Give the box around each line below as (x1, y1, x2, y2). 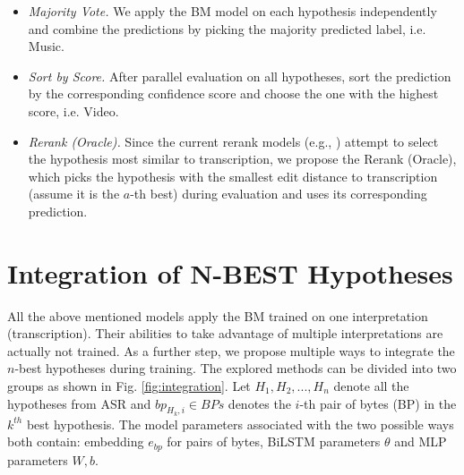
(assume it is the (28, 184, 120, 203)
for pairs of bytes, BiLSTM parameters (167, 432, 381, 451)
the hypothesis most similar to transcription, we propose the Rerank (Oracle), (28, 149, 457, 168)
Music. (28, 37, 64, 55)
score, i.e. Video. (28, 101, 119, 120)
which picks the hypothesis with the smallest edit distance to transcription (28, 166, 438, 185)
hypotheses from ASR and (7, 394, 151, 412)
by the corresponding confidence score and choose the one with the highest (28, 84, 439, 103)
